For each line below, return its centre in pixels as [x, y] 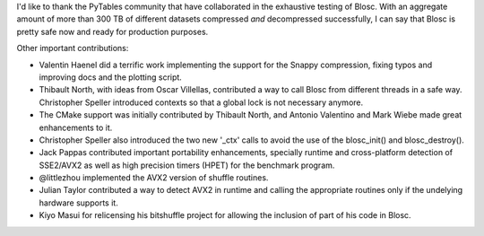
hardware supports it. [78, 203]
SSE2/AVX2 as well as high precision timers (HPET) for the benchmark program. [187, 165]
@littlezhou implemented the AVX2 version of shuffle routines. [154, 178]
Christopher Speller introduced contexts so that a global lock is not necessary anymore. [201, 102]
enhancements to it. [76, 127]
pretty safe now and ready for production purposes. [112, 31]
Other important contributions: [73, 48]
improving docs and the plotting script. [111, 77]
